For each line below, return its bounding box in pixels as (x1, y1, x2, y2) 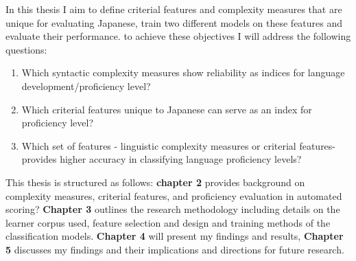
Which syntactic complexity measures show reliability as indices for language (21, 65, 345, 80)
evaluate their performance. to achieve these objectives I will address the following (5, 29, 351, 43)
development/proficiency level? (21, 78, 151, 93)
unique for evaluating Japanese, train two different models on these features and (5, 15, 343, 30)
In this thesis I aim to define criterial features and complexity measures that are (5, 2, 342, 16)
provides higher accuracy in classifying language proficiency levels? (21, 152, 302, 166)
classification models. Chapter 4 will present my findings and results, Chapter (5, 229, 344, 243)
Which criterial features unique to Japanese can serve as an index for (21, 102, 312, 116)
